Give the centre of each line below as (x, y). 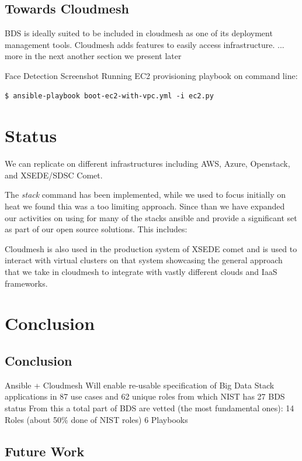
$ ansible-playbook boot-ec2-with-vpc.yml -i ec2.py (109, 96)
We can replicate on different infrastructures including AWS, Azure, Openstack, (147, 164)
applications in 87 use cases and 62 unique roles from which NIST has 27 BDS (145, 396)
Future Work (45, 451)
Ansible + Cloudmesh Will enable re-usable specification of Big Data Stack (140, 385)
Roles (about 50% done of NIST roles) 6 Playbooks (96, 419)
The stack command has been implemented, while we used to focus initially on (145, 195)
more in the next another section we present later (93, 56)
